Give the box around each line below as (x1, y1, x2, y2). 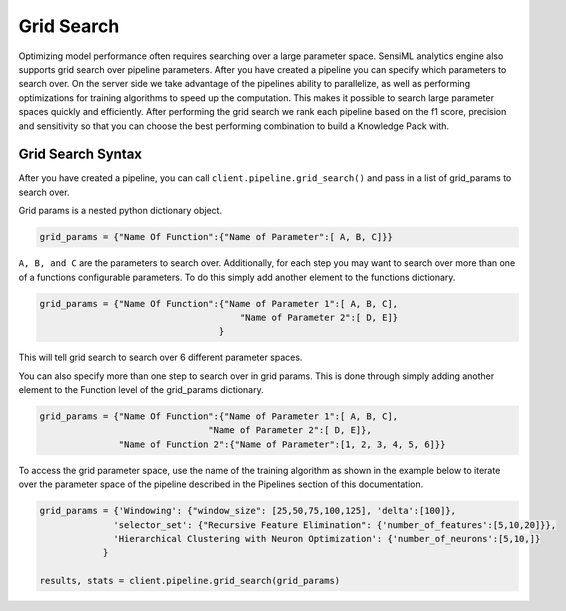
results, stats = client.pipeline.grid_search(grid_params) (39, 575, 341, 587)
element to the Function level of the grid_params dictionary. (18, 384, 264, 396)
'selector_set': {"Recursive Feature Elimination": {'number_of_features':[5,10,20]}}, (113, 519, 557, 530)
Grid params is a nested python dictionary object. (18, 205, 223, 217)
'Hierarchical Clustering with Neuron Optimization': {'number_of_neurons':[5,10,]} (113, 533, 541, 544)
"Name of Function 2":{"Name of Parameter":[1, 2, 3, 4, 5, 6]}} (118, 438, 446, 450)
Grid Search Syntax (18, 146, 143, 163)
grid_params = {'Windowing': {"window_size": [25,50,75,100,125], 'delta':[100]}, (39, 505, 457, 517)
